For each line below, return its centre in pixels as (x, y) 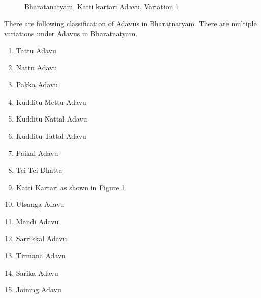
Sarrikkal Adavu (41, 238)
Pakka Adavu (37, 84)
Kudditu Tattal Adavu (51, 136)
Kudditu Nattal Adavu (52, 119)
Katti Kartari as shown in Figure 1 (71, 187)
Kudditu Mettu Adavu (51, 101)
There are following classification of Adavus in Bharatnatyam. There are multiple (130, 23)
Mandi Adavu (37, 221)
